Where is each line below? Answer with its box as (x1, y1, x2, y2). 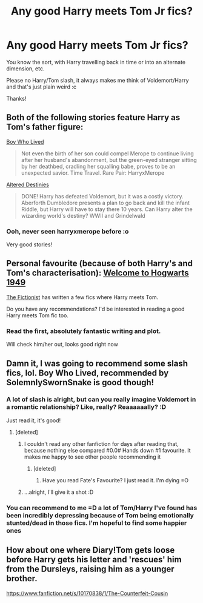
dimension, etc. (6, 65, 45, 72)
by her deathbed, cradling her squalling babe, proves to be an (21, 163, 176, 170)
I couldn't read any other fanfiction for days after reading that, (24, 440, 179, 447)
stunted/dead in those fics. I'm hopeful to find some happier (6, 519, 187, 527)
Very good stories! (6, 241, 53, 248)
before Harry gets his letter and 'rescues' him (6, 554, 182, 565)
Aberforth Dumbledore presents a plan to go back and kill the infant (21, 199, 190, 206)
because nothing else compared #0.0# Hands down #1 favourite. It (24, 446, 191, 454)
